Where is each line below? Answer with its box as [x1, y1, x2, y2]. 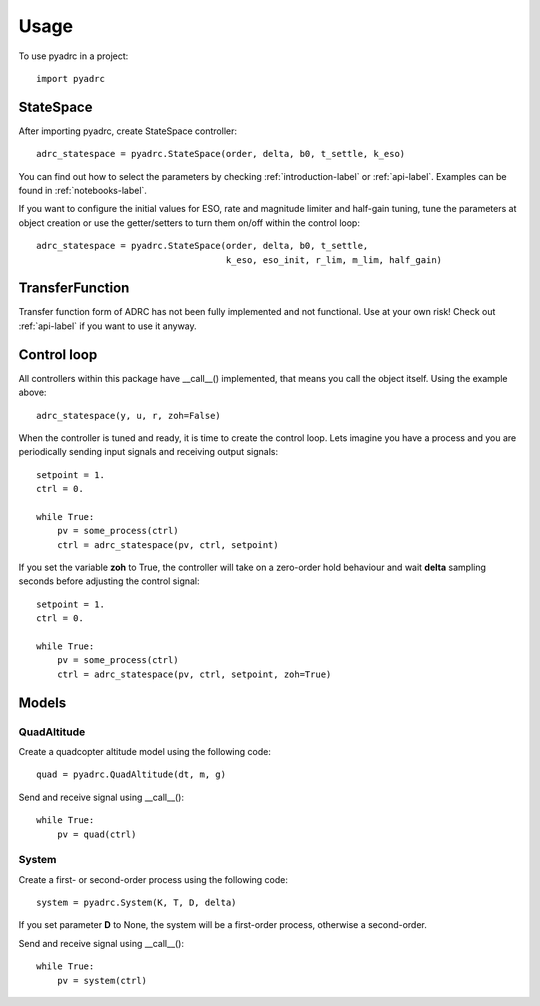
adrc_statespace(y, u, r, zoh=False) [36, 410, 222, 421]
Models [18, 694, 67, 711]
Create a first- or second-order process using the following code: [18, 873, 289, 885]
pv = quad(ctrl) [56, 828, 137, 840]
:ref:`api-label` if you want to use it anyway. [18, 320, 197, 332]
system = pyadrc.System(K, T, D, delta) [36, 897, 237, 909]
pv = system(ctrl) [56, 975, 148, 986]
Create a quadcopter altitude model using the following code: [18, 745, 272, 757]
